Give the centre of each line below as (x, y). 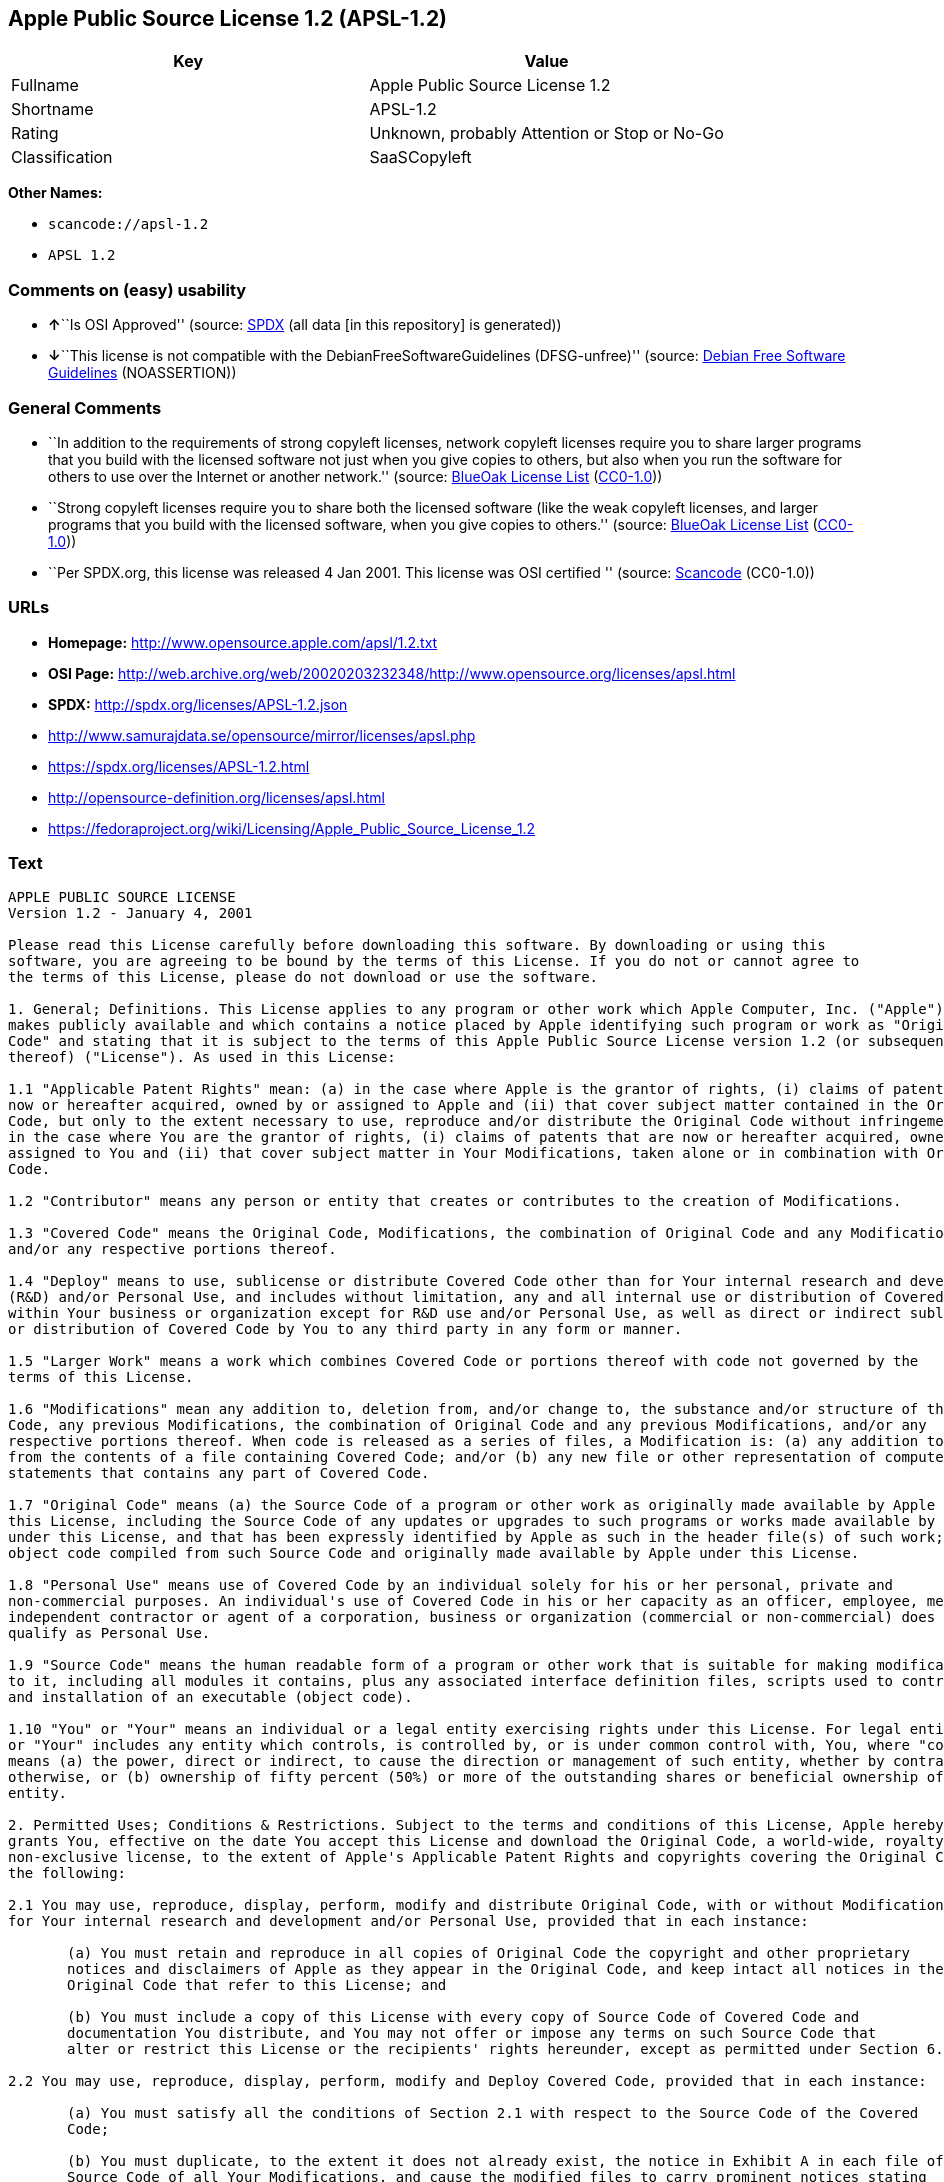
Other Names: (55, 193)
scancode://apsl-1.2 (128, 224)
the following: (67, 1873)
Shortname (52, 109)
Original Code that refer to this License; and (257, 1985)
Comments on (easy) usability (127, 289)
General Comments (85, 407)
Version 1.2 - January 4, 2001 (130, 913)
